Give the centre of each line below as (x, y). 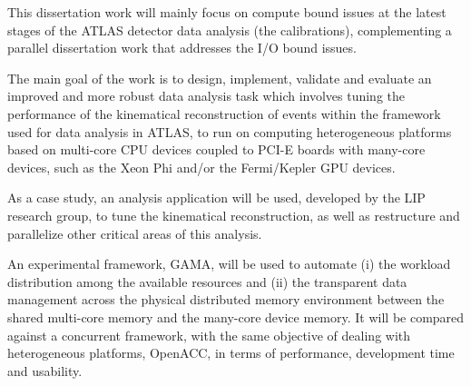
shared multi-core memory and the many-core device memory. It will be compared (236, 317)
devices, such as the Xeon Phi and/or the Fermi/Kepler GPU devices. (201, 167)
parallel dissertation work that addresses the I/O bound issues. (182, 48)
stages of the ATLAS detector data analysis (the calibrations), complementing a (230, 30)
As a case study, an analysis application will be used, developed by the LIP (216, 198)
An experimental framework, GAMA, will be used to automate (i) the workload (229, 264)
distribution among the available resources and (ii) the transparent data (207, 281)
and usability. (45, 370)
